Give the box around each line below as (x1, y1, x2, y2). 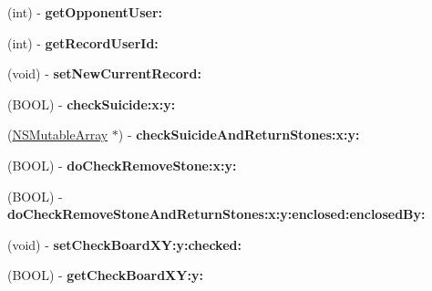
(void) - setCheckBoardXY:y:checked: (7, 234, 242, 254)
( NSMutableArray (7, 125, 108, 144)
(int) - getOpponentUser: (7, 3, 163, 21)
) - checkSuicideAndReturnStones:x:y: (118, 125, 360, 144)
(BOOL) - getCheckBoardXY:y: (7, 265, 203, 285)
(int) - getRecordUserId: (7, 33, 159, 52)
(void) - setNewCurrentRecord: (7, 64, 201, 83)
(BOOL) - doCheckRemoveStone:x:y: (7, 155, 237, 174)
